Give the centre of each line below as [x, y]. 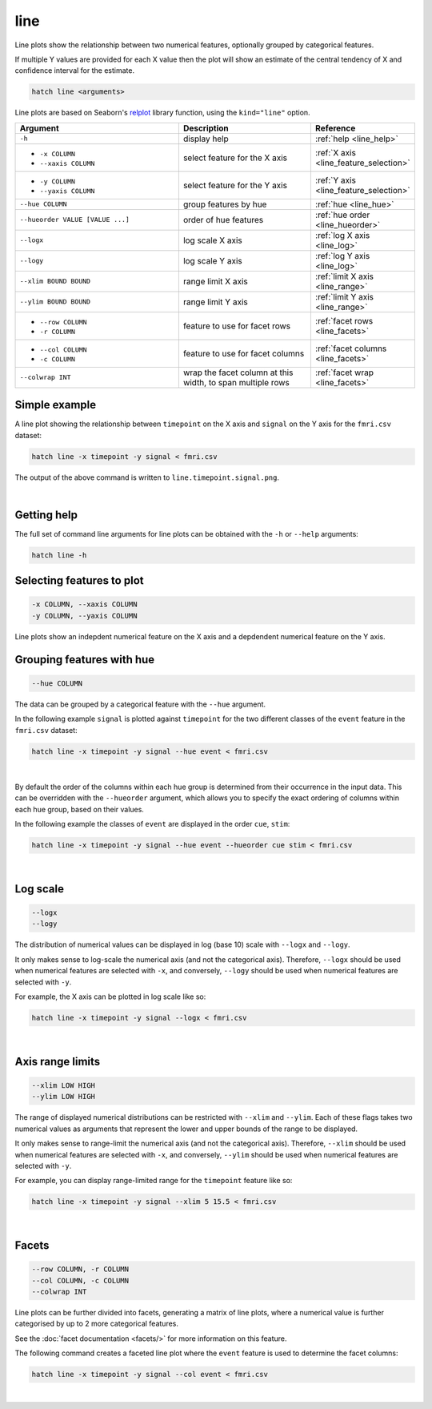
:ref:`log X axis [342, 235]
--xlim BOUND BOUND [55, 282]
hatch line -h [59, 555]
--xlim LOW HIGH [64, 1085]
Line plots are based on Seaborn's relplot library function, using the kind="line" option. [163, 113]
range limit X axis [215, 281]
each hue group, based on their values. [79, 809]
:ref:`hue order [342, 215]
